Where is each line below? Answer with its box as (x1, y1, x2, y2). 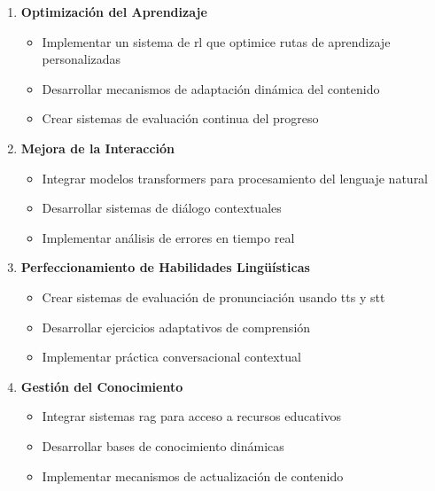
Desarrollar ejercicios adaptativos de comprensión (42, 317, 311, 336)
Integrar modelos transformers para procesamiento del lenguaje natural (42, 168, 429, 187)
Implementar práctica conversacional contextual (42, 347, 301, 366)
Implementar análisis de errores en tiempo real (42, 228, 295, 246)
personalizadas (42, 50, 121, 68)
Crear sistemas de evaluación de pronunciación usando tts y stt (42, 287, 385, 306)
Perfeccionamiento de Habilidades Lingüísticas (20, 258, 310, 277)
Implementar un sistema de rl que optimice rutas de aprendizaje (42, 32, 391, 51)
